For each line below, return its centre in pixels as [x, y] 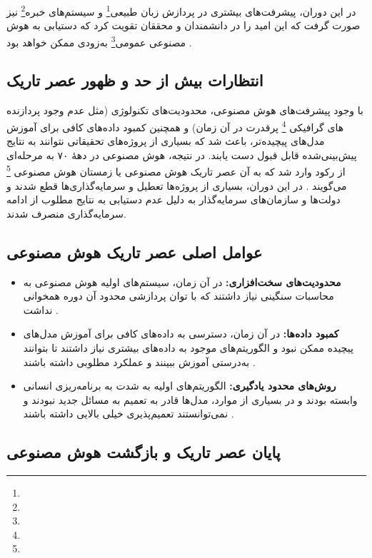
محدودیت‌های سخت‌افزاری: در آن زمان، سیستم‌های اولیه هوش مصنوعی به [182, 281]
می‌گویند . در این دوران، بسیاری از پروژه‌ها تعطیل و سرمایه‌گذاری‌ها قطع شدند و [177, 185]
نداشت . [41, 309]
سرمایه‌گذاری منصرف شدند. [66, 213]
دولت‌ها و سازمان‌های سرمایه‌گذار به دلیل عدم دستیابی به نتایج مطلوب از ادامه [174, 199]
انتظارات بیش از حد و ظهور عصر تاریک [135, 80]
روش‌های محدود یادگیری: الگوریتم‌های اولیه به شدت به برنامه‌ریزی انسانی [180, 386]
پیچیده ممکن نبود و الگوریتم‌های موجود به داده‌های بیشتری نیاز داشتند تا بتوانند [188, 347]
